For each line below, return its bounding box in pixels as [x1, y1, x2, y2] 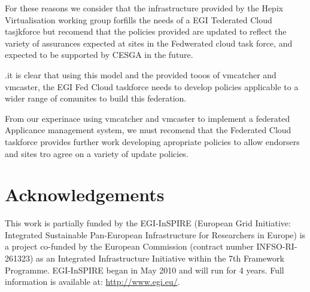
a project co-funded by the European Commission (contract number [5, 240, 254, 253]
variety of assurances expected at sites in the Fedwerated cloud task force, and [5, 36, 293, 49]
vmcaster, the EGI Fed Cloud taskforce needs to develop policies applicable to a [5, 80, 299, 93]
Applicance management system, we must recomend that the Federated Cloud [5, 124, 291, 136]
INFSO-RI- [256, 240, 297, 253]
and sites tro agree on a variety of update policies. [5, 147, 189, 159]
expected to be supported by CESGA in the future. [5, 48, 193, 61]
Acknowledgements [5, 182, 165, 207]
